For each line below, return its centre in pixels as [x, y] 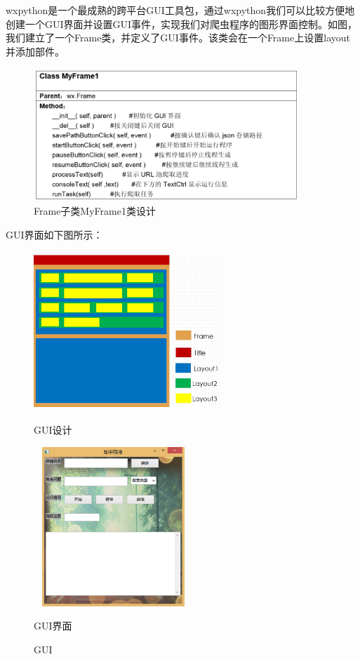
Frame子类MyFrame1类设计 [95, 210]
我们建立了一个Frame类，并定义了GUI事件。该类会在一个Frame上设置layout [178, 38]
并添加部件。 [35, 51]
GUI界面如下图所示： [54, 234]
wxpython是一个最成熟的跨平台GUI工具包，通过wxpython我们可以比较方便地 [180, 10]
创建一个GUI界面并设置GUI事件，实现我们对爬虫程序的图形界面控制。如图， [182, 24]
